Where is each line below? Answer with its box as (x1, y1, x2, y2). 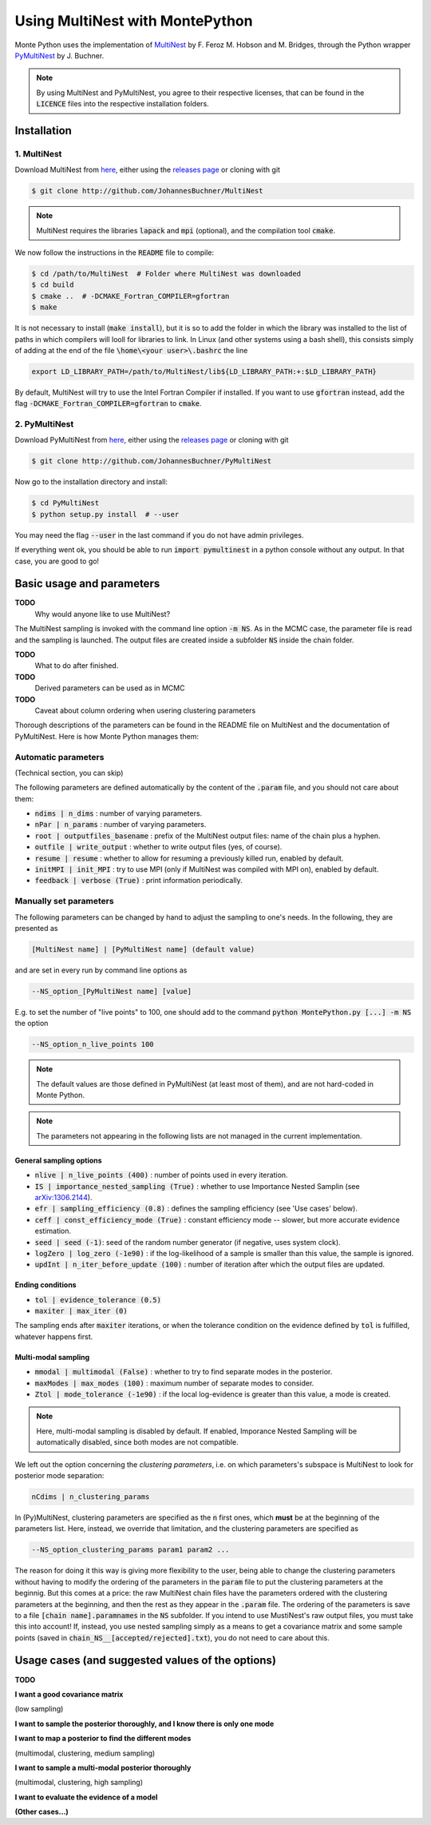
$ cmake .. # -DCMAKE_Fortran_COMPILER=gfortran (31, 292, 230, 300)
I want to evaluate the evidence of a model (14, 1792, 158, 1802)
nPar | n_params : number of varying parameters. (34, 820, 207, 829)
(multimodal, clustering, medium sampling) (14, 1748, 156, 1758)
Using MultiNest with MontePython (14, 12, 253, 30)
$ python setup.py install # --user (31, 510, 180, 519)
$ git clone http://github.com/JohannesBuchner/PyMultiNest (31, 456, 272, 466)
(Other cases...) (14, 1807, 69, 1817)
